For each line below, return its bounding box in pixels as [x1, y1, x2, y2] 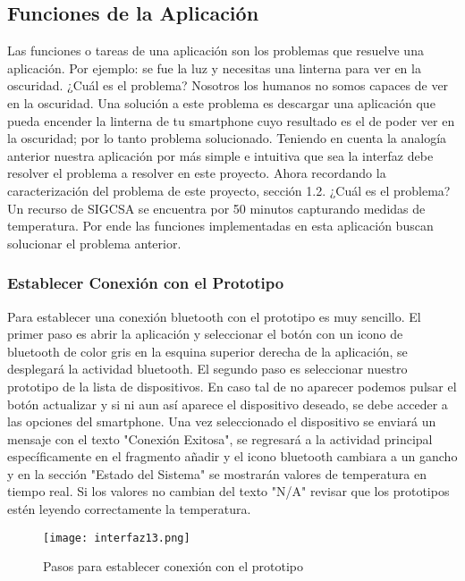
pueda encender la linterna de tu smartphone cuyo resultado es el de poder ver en [7, 111, 455, 130]
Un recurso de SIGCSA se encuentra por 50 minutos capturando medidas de [7, 198, 426, 217]
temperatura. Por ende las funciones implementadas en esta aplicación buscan [7, 216, 434, 235]
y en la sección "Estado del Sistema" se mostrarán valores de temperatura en [7, 464, 427, 483]
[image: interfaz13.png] [43, 531, 190, 544]
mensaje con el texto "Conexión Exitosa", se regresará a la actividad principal [7, 429, 433, 448]
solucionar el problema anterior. [7, 233, 182, 252]
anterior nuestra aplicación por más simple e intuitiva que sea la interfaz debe [7, 146, 434, 164]
